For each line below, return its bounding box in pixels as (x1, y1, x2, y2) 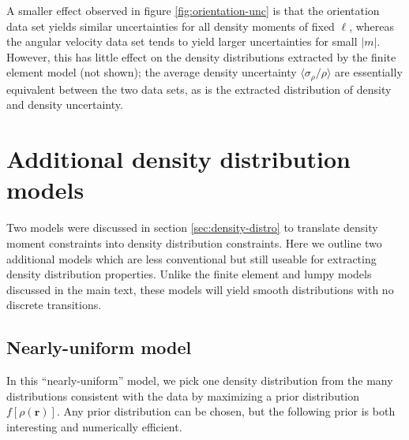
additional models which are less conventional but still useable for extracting (6, 250, 377, 267)
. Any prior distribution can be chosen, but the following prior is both (56, 403, 396, 419)
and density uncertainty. (6, 96, 123, 113)
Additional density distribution (6, 143, 351, 175)
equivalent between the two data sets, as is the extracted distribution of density (6, 80, 392, 97)
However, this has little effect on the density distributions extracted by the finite (6, 48, 396, 65)
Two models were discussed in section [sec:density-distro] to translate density (6, 219, 378, 236)
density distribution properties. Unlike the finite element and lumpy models (6, 266, 372, 282)
